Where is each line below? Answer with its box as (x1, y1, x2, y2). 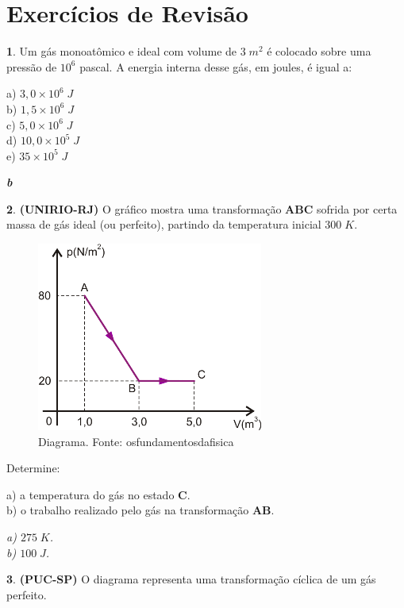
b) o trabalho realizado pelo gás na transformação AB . (6, 502, 275, 518)
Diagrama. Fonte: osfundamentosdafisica (38, 433, 234, 449)
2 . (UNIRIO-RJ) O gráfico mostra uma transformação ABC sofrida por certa (6, 200, 398, 217)
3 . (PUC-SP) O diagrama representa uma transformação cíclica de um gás (6, 571, 376, 587)
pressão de (6, 58, 57, 75)
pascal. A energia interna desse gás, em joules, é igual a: (79, 58, 352, 75)
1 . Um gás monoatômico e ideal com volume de (6, 43, 237, 60)
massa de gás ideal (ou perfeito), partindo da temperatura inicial (6, 216, 321, 233)
